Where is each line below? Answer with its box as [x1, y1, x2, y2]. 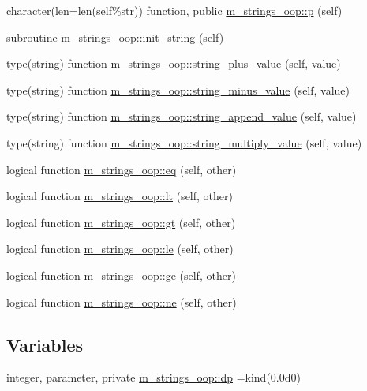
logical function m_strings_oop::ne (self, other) [6, 293, 237, 310]
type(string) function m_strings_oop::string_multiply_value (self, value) [6, 134, 362, 151]
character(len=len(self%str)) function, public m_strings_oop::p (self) [6, 2, 343, 18]
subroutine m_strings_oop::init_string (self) [6, 28, 224, 45]
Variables [6, 332, 84, 356]
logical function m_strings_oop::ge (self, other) [6, 266, 236, 283]
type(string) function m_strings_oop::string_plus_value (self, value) [6, 55, 341, 72]
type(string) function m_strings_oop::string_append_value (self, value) [6, 108, 357, 125]
